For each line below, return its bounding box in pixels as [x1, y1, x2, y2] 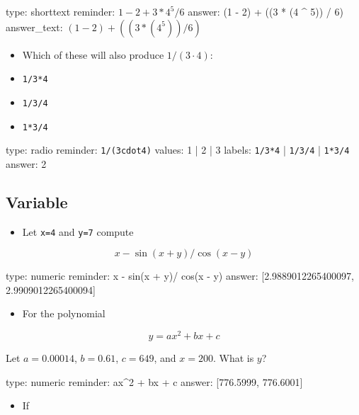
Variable [6, 191, 68, 212]
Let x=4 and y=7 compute [22, 224, 134, 239]
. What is [212, 351, 254, 365]
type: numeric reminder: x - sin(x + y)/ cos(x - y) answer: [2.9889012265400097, [6, 268, 354, 283]
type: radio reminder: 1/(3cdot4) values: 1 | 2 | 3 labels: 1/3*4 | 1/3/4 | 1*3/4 [6, 142, 350, 157]
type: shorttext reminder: [6, 4, 115, 18]
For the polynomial [22, 306, 106, 321]
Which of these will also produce [22, 47, 164, 62]
